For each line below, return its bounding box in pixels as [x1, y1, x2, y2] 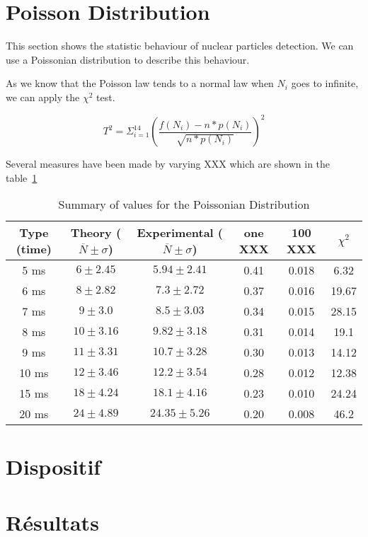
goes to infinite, [291, 76, 359, 91]
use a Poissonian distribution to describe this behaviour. [6, 52, 250, 67]
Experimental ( [137, 224, 224, 241]
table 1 [6, 170, 38, 185]
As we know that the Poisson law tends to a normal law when [6, 76, 274, 91]
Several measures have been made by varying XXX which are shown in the [6, 156, 330, 171]
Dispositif [6, 452, 101, 481]
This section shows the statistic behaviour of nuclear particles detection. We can [6, 38, 354, 53]
